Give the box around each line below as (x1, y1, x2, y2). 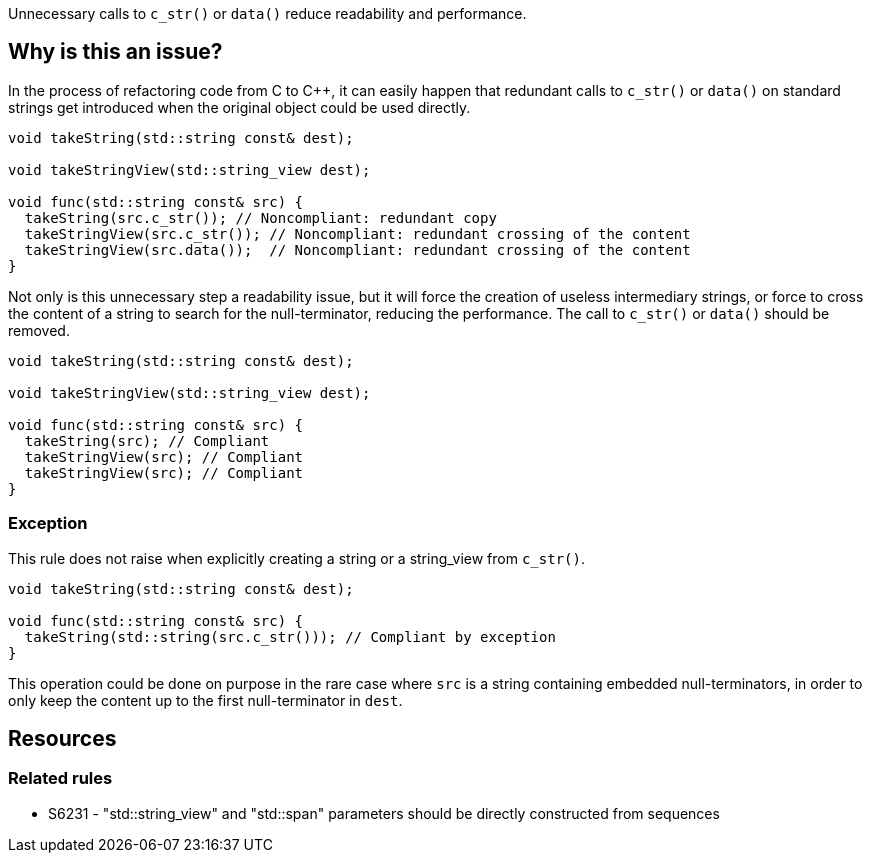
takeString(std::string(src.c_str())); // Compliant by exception (24, 628, 556, 645)
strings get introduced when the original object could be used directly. (8, 98, 471, 116)
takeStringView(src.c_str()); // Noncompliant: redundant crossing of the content (24, 225, 691, 242)
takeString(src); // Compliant (24, 432, 270, 449)
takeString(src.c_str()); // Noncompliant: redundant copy (24, 209, 497, 226)
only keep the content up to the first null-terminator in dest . (8, 691, 403, 709)
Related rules (8, 768, 113, 789)
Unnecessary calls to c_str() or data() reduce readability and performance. (8, 5, 527, 22)
